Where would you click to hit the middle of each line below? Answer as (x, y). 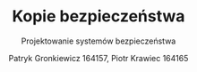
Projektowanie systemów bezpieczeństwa (98, 41)
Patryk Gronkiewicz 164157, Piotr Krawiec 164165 (98, 58)
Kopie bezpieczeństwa (98, 16)
